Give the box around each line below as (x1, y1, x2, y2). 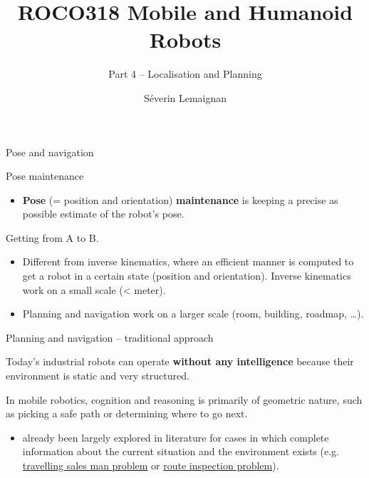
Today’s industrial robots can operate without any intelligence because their (6, 354, 354, 369)
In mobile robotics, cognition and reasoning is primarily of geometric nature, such (6, 392, 363, 407)
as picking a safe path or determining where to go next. (6, 406, 248, 421)
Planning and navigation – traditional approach (6, 330, 214, 345)
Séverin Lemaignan (143, 90, 227, 105)
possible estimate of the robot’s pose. (22, 206, 184, 221)
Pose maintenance (6, 168, 84, 183)
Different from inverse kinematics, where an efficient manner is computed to (22, 254, 354, 269)
